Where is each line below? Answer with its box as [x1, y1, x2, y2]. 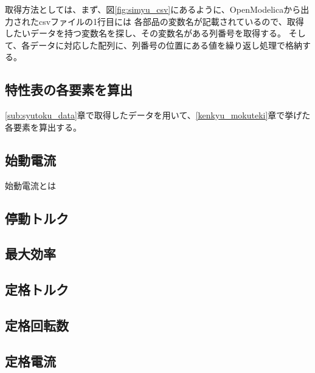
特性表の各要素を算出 [5, 80, 133, 99]
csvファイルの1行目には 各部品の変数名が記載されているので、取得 [38, 15, 304, 27]
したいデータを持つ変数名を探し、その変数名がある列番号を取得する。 [5, 27, 286, 39]
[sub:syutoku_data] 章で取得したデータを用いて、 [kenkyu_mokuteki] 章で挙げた [5, 109, 311, 121]
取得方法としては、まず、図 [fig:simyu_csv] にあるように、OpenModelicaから [5, 3, 301, 15]
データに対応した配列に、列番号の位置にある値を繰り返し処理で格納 [30, 38, 302, 51]
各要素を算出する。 [5, 120, 81, 133]
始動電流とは [5, 179, 56, 191]
